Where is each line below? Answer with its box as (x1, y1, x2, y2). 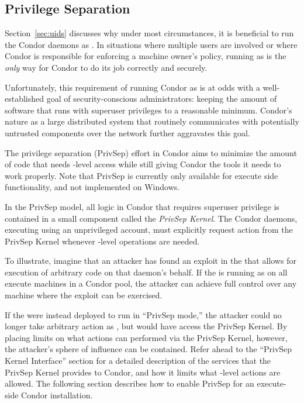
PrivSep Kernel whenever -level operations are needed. (5, 235, 200, 247)
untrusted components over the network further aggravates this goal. (5, 126, 250, 139)
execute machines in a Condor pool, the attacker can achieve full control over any (5, 277, 297, 290)
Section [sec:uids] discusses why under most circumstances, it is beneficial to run (5, 27, 294, 39)
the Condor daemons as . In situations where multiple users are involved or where (5, 38, 298, 50)
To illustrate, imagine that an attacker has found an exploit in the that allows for (5, 254, 296, 267)
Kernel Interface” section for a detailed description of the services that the (5, 354, 271, 367)
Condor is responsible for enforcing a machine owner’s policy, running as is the (5, 50, 286, 62)
